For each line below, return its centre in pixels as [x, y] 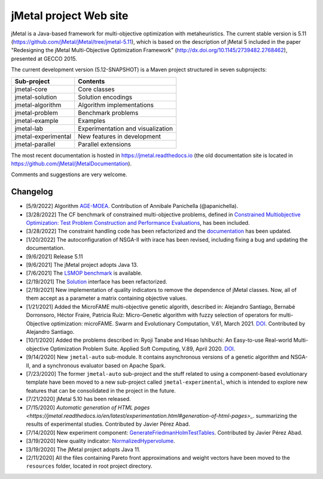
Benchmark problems [108, 113]
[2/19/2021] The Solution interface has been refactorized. [97, 281]
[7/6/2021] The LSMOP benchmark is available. [84, 273]
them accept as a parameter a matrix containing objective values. [107, 298]
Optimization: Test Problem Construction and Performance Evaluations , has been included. [138, 222]
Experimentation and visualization [126, 128]
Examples [92, 120]
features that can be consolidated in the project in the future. [101, 390]
